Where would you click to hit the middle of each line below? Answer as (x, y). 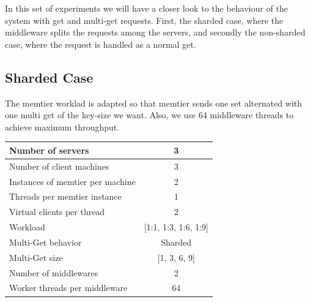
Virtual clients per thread (57, 212)
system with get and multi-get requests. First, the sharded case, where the (144, 20)
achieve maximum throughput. (62, 126)
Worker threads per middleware (68, 288)
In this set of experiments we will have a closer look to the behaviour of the (146, 8)
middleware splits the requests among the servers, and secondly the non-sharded (155, 32)
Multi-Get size (36, 257)
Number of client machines (59, 166)
